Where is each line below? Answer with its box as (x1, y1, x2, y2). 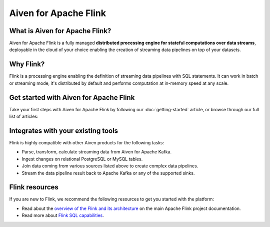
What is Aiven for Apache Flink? (9, 27, 111, 35)
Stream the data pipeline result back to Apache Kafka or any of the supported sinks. (21, 170, 195, 176)
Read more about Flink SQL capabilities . (21, 212, 104, 218)
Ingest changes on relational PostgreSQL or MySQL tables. (21, 156, 143, 162)
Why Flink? (9, 60, 45, 69)
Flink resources (9, 183, 58, 191)
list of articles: (9, 113, 38, 120)
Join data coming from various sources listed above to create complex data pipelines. (21, 163, 198, 169)
